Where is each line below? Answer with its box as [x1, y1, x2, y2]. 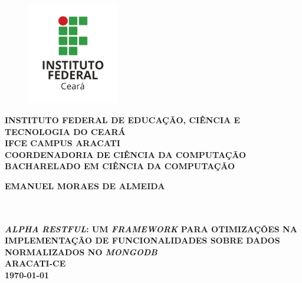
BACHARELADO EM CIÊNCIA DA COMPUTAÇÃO [5, 160, 235, 172]
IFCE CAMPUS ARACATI [5, 137, 120, 149]
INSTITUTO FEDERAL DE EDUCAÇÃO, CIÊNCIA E [5, 113, 241, 126]
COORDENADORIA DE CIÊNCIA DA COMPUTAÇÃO [5, 148, 247, 160]
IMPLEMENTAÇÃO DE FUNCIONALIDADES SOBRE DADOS [5, 234, 280, 246]
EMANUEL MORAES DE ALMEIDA [5, 179, 165, 192]
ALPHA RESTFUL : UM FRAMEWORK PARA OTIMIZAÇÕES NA [5, 222, 297, 235]
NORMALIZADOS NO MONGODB [5, 245, 157, 258]
